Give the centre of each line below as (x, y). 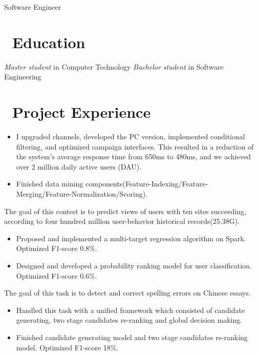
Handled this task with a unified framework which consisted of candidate (131, 310)
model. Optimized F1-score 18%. (67, 347)
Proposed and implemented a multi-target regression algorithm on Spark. (131, 238)
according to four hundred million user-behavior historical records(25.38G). (122, 221)
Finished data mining (50, 184)
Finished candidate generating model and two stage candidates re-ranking (132, 337)
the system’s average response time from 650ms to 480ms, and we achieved (133, 156)
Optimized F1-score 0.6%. (57, 275)
